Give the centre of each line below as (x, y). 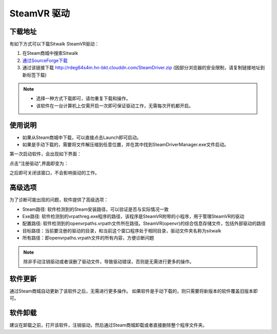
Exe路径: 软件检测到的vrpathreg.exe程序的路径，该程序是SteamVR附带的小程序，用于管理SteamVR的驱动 (133, 216)
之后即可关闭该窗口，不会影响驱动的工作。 (54, 173)
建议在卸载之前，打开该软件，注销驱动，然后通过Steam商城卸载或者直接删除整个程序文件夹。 (108, 325)
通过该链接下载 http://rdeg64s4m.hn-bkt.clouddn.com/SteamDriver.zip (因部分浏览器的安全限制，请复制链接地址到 (144, 68)
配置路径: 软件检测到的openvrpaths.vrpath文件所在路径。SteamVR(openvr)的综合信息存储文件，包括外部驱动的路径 (144, 224)
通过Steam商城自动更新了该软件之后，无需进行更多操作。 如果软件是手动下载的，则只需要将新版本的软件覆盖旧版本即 (134, 291)
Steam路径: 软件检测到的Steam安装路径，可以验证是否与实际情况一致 (95, 209)
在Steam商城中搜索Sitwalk (50, 53)
